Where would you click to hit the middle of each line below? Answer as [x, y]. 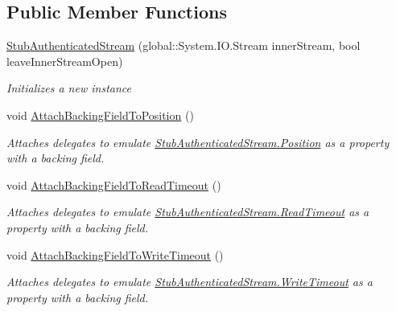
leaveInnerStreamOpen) [65, 61]
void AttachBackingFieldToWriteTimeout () [115, 254]
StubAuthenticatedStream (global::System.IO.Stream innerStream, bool [184, 45]
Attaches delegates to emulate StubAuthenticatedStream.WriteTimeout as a [190, 282]
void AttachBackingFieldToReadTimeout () [114, 184]
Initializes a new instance [69, 88]
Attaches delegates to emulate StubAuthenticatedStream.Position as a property [198, 142]
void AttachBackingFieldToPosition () [100, 115]
